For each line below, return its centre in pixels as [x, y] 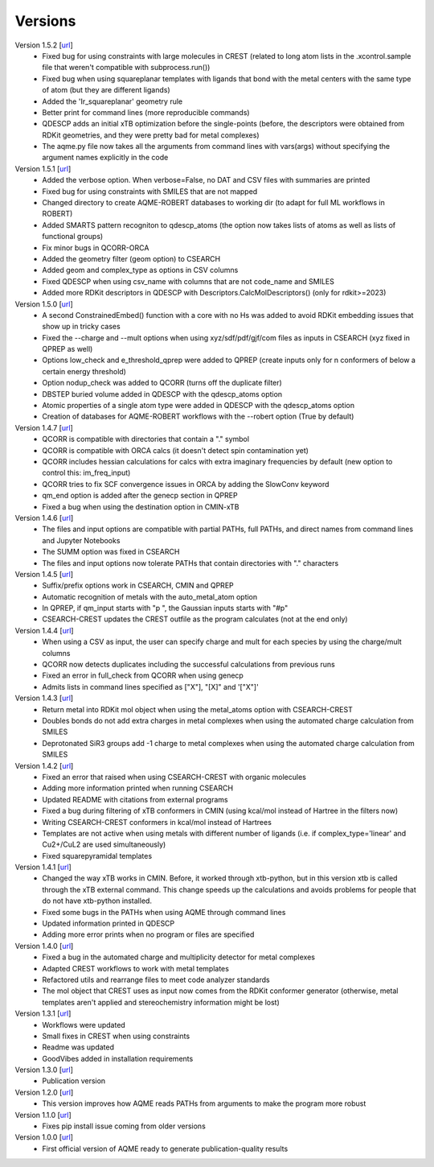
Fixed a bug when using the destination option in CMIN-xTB [141, 506]
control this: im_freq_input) [86, 473]
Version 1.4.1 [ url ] [43, 867]
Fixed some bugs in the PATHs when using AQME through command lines [164, 912]
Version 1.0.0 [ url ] [44, 1137]
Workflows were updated [84, 1025]
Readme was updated [78, 1047]
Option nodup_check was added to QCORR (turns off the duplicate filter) [162, 383]
